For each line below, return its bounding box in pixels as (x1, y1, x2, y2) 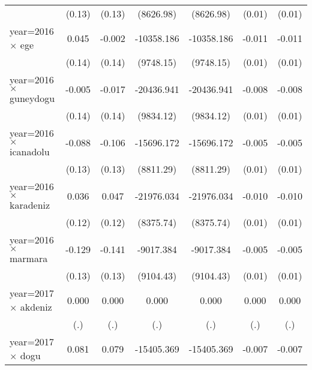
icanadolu (10, 145, 50, 158)
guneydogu (10, 91, 55, 105)
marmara (10, 251, 48, 265)
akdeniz (20, 300, 52, 314)
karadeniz (10, 198, 50, 212)
